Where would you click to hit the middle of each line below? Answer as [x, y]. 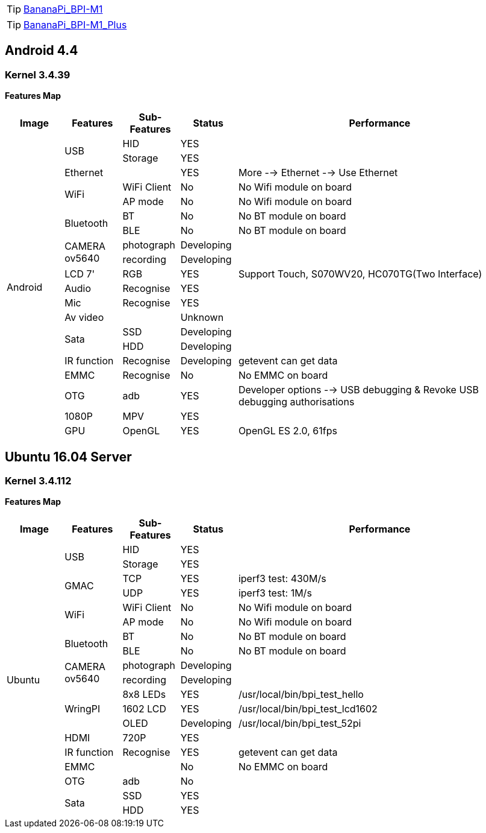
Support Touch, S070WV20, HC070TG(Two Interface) [360, 274]
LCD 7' [80, 274]
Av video [84, 318]
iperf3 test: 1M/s [275, 593]
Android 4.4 [42, 51]
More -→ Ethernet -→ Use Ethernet [318, 173]
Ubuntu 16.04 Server [68, 457]
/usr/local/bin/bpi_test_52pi [300, 724]
